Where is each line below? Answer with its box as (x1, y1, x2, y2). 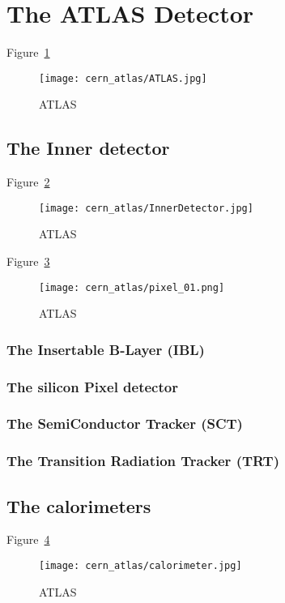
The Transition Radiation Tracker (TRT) (6, 451, 279, 471)
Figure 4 (6, 531, 50, 548)
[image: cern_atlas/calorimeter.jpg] (39, 560, 242, 572)
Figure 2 (6, 173, 50, 190)
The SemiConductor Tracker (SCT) (6, 413, 243, 434)
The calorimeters (6, 493, 151, 518)
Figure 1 (6, 44, 50, 61)
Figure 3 (6, 253, 50, 270)
